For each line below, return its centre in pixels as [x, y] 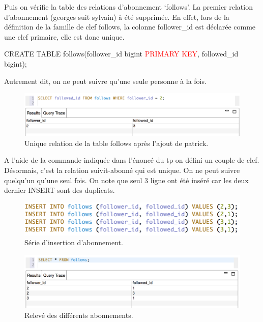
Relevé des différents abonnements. [79, 315]
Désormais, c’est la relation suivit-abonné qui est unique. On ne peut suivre [122, 170]
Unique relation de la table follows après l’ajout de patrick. [116, 143]
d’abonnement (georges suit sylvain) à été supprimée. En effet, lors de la [117, 17]
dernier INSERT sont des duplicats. [60, 190]
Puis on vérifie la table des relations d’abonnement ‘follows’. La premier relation [128, 7]
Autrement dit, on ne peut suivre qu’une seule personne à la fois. [105, 81]
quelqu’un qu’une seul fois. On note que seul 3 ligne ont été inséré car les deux [126, 180]
